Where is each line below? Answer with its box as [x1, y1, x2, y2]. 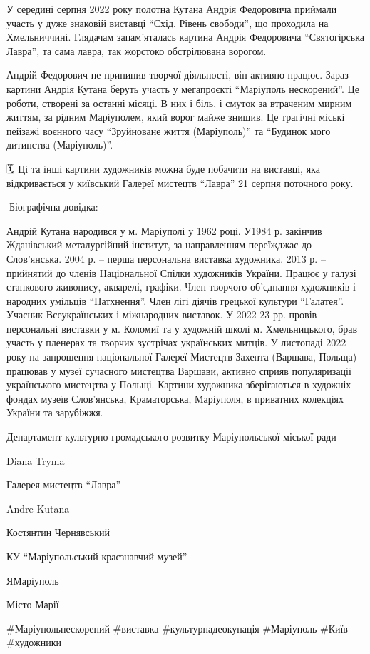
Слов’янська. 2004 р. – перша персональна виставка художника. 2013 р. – [6, 251, 326, 266]
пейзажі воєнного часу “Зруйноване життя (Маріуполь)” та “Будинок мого [6, 123, 331, 138]
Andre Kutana [6, 500, 70, 515]
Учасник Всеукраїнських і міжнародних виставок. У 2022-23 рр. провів [6, 307, 317, 322]
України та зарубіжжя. [6, 405, 103, 420]
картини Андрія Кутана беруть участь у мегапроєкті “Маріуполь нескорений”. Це [6, 81, 359, 96]
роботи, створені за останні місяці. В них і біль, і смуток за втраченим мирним [6, 95, 352, 110]
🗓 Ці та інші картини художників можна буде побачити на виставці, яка [6, 161, 320, 176]
